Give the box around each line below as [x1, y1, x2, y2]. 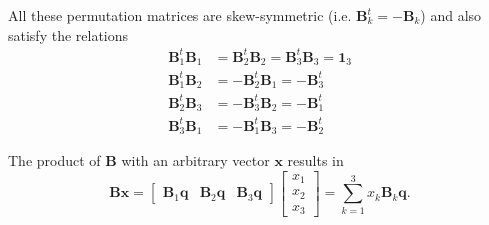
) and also [420, 5, 482, 25]
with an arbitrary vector [121, 150, 270, 171]
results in [287, 150, 344, 171]
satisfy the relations [8, 24, 129, 45]
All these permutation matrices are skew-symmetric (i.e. [8, 5, 352, 25]
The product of [8, 150, 101, 171]
